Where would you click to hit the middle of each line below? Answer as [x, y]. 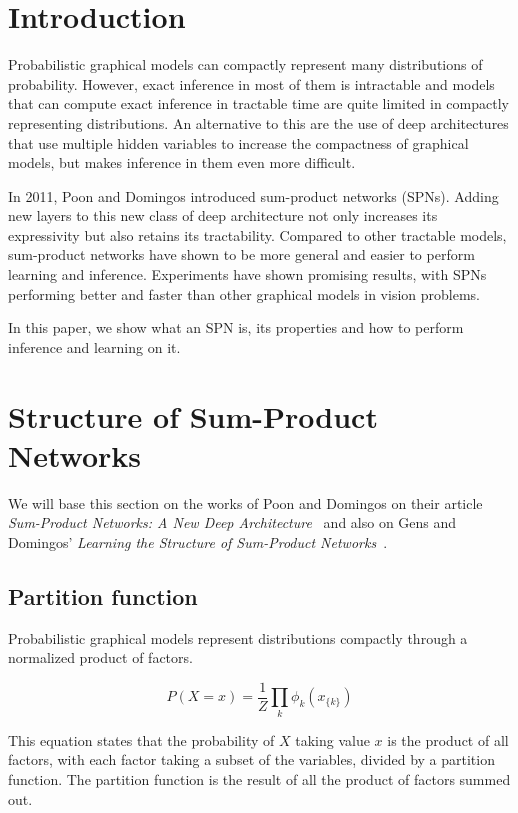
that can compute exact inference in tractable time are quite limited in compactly [258, 103]
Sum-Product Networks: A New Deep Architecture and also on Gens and [232, 522]
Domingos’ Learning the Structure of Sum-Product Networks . [198, 541]
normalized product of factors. [100, 657]
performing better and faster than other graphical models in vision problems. [244, 293]
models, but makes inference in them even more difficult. [182, 162]
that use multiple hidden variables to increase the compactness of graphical [238, 142]
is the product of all [448, 739]
